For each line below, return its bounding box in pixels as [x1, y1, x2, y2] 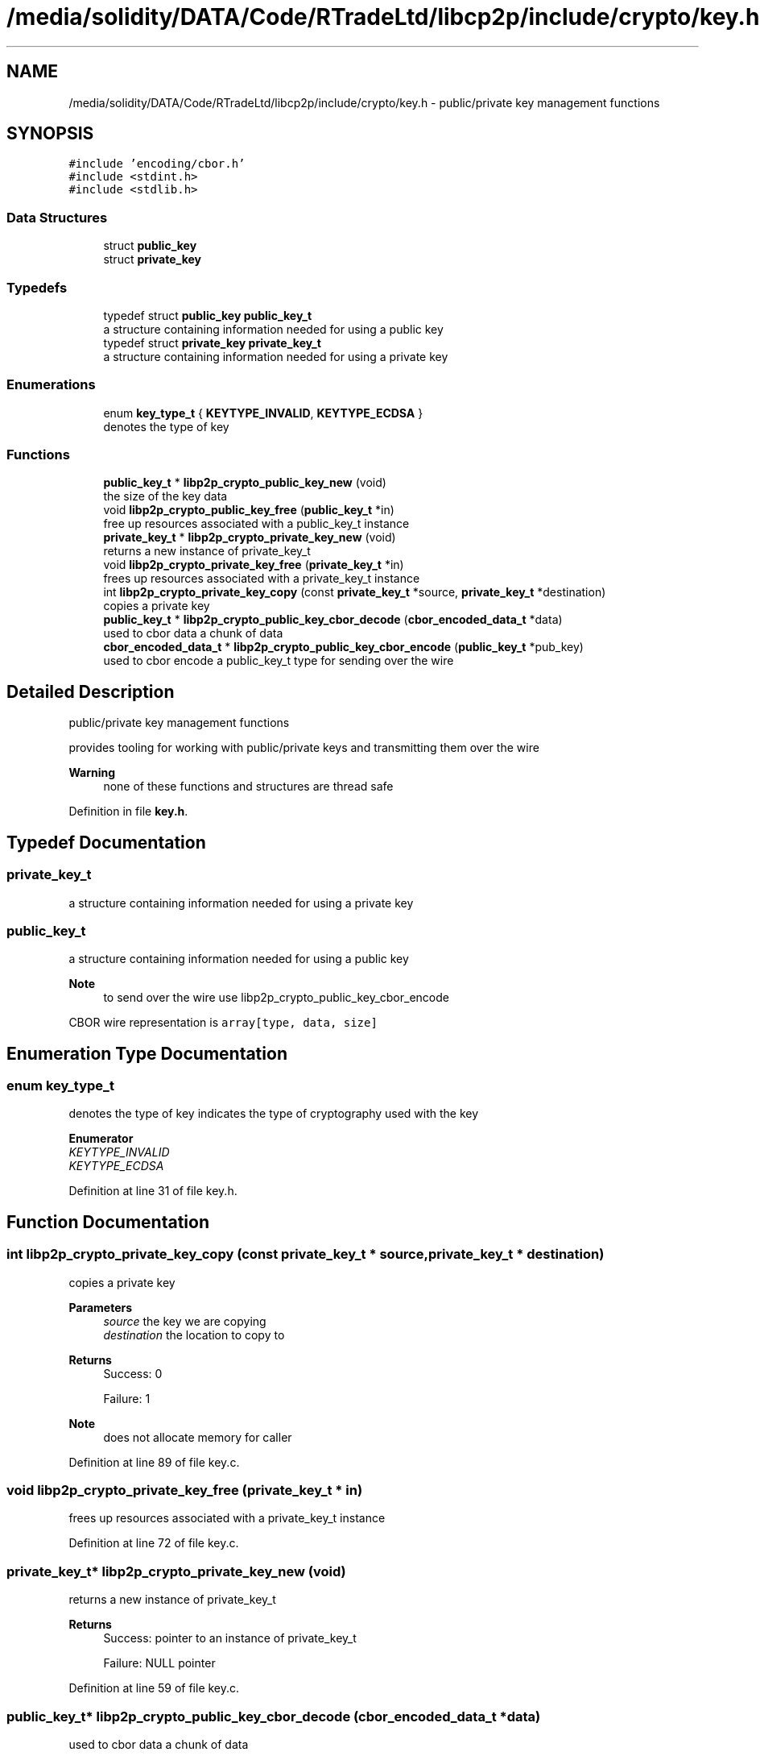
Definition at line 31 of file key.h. [68, 1184, 237, 1198]
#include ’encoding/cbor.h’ [68, 157, 246, 171]
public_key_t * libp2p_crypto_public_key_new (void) [103, 475, 386, 490]
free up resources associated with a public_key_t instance [103, 517, 410, 531]
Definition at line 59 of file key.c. [68, 1681, 240, 1696]
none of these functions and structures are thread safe [103, 779, 394, 794]
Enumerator [68, 1131, 134, 1146]
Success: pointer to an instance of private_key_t [103, 1631, 357, 1646]
